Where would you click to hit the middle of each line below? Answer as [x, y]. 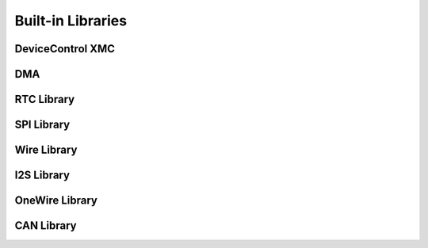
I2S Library [42, 176]
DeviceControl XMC [65, 49]
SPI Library [42, 125]
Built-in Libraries [71, 21]
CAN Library [46, 226]
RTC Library [45, 99]
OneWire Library [56, 201]
